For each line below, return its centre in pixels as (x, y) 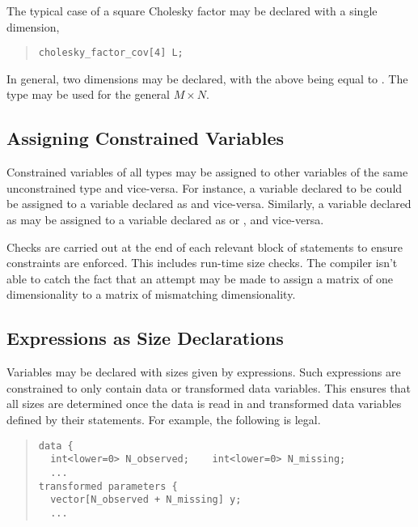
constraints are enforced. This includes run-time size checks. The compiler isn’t (202, 263)
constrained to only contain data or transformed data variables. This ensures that (209, 387)
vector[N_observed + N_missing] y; (146, 500)
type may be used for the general (88, 94)
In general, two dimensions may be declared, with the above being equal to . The (207, 78)
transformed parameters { (108, 486)
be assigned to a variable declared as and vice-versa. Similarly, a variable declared (209, 204)
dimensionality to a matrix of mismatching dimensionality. (151, 294)
